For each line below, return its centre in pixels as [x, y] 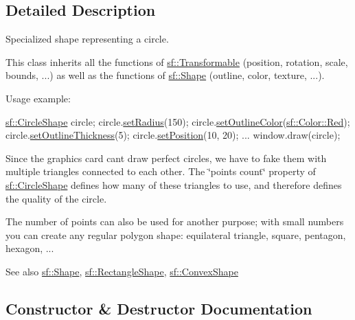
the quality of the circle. [56, 198]
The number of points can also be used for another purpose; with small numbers [175, 221]
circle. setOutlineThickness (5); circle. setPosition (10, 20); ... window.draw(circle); [173, 135]
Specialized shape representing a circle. [87, 39]
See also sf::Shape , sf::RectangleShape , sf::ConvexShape [122, 271]
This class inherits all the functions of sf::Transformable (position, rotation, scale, [177, 61]
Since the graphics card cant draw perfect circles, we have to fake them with [166, 158]
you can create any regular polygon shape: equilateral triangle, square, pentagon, [176, 235]
